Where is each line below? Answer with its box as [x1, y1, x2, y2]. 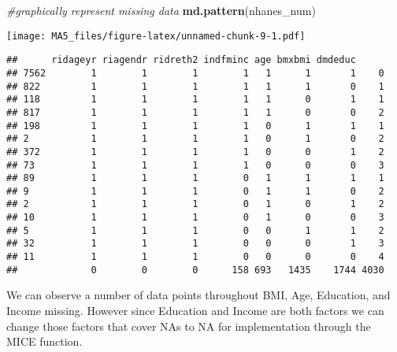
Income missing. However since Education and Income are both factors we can [6, 302, 384, 318]
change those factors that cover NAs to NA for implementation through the [6, 317, 371, 334]
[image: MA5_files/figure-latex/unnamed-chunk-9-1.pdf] [6, 30, 306, 42]
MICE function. [6, 333, 83, 350]
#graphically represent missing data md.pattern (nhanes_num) [6, 2, 316, 18]
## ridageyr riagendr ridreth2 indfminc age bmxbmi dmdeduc [6, 54, 356, 66]
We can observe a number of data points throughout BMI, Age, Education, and [6, 287, 391, 303]
